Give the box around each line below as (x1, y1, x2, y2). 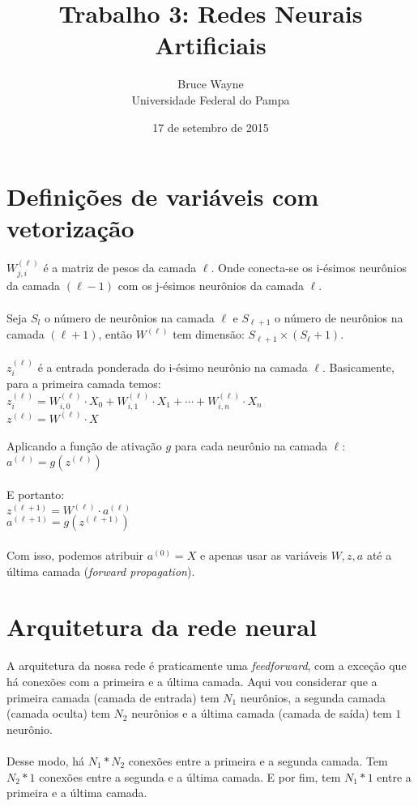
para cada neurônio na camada (174, 437, 328, 454)
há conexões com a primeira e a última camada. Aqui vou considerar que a (6, 672, 377, 689)
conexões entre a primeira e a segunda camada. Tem (128, 752, 388, 769)
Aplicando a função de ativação (6, 437, 162, 454)
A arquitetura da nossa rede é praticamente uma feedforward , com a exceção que (6, 657, 407, 674)
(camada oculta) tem (6, 705, 110, 722)
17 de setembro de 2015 (152, 118, 269, 135)
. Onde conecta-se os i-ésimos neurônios (211, 259, 407, 276)
